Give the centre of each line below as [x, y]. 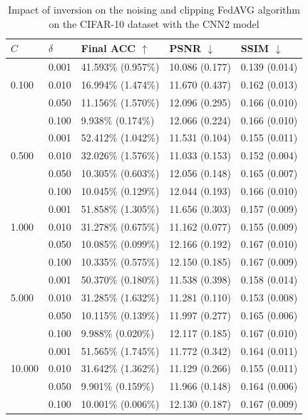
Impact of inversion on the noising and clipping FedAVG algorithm [154, 9]
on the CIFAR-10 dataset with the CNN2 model [154, 23]
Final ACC [108, 48]
